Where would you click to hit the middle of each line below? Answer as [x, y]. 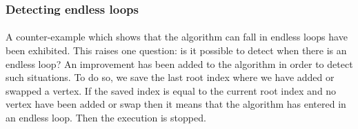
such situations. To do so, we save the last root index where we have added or [170, 77]
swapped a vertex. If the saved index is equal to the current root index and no [171, 90]
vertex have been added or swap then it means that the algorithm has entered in [176, 104]
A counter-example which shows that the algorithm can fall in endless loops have [177, 37]
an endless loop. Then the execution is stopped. [106, 117]
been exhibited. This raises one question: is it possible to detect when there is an [176, 50]
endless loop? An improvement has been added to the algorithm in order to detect [179, 63]
